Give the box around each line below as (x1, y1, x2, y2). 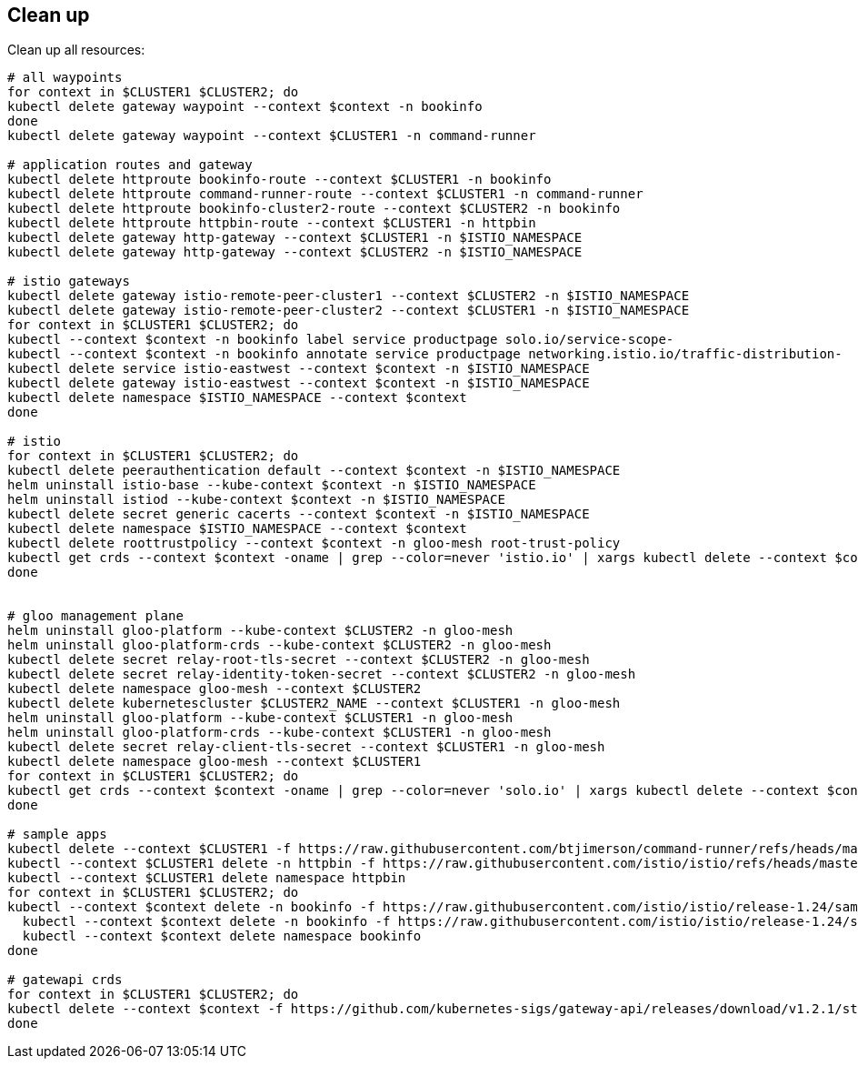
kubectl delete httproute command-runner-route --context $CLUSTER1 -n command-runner (7, 186, 643, 202)
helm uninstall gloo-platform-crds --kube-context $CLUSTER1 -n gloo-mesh (7, 725, 552, 740)
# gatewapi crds (7, 972, 123, 988)
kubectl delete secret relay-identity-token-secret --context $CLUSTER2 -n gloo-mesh (7, 667, 636, 682)
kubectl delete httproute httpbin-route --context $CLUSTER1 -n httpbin (7, 216, 536, 231)
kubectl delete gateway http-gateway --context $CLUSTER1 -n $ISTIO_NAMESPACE (7, 230, 583, 246)
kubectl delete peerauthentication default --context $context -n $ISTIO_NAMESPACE (7, 463, 621, 478)
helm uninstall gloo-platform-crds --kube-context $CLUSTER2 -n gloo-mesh (7, 638, 552, 653)
